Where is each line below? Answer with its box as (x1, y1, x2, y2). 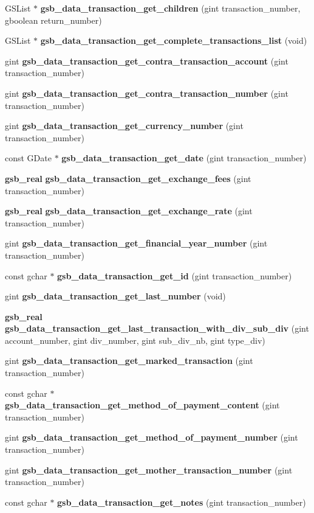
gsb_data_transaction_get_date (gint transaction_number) (61, 152, 307, 164)
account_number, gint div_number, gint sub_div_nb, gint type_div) (5, 333, 265, 346)
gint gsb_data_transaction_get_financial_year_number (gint (5, 237, 268, 250)
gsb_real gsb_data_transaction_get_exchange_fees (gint (5, 172, 251, 184)
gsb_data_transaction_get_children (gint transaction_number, (40, 2, 301, 14)
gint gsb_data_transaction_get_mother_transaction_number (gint (5, 463, 293, 476)
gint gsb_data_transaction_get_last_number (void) (5, 290, 226, 302)
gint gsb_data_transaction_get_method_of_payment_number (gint (5, 431, 298, 444)
